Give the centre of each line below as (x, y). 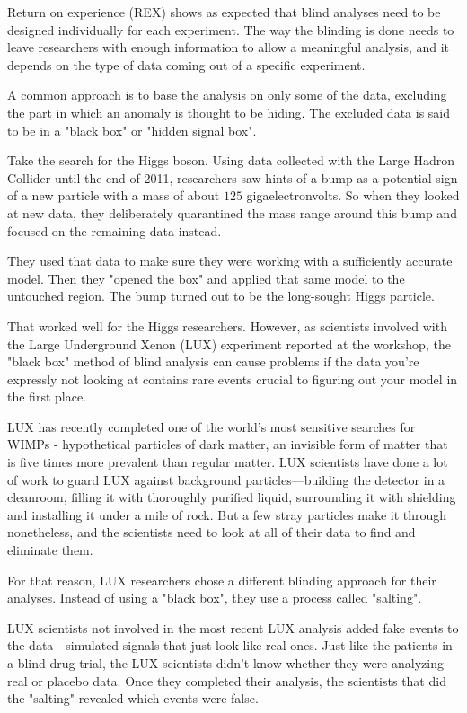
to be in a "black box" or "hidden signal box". (132, 130)
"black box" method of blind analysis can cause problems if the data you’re (213, 361)
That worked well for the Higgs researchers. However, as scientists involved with (227, 326)
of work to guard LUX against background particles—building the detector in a (226, 479)
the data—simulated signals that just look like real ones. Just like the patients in (230, 645)
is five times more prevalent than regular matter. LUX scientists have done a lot (228, 462)
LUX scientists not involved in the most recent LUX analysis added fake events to (233, 627)
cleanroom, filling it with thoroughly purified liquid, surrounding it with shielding (232, 497)
